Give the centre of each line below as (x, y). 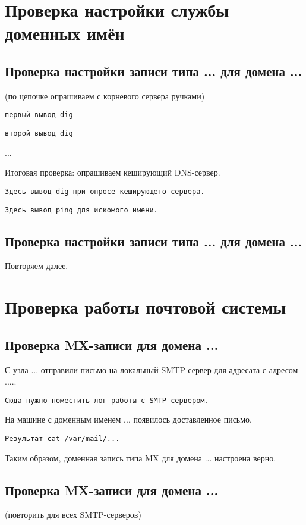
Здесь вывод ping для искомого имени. (81, 210)
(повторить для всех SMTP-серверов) (73, 515)
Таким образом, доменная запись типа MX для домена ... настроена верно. (141, 457)
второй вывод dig (39, 134)
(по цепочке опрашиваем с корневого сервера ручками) (105, 96)
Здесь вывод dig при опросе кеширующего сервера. (105, 191)
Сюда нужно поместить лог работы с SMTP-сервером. (107, 400)
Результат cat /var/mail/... (62, 438)
